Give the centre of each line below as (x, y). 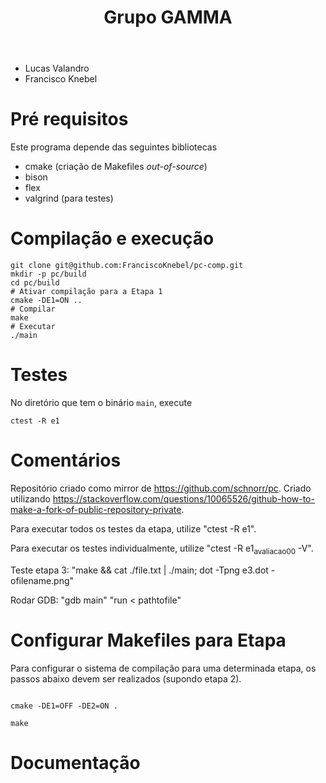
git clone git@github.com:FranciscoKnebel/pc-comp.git (127, 266)
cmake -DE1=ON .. (46, 301)
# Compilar (33, 309)
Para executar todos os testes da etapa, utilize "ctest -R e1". (133, 528)
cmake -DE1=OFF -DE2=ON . (64, 706)
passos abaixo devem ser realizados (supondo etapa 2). (126, 678)
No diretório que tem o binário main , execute (101, 402)
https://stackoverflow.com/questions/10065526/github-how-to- (183, 498)
